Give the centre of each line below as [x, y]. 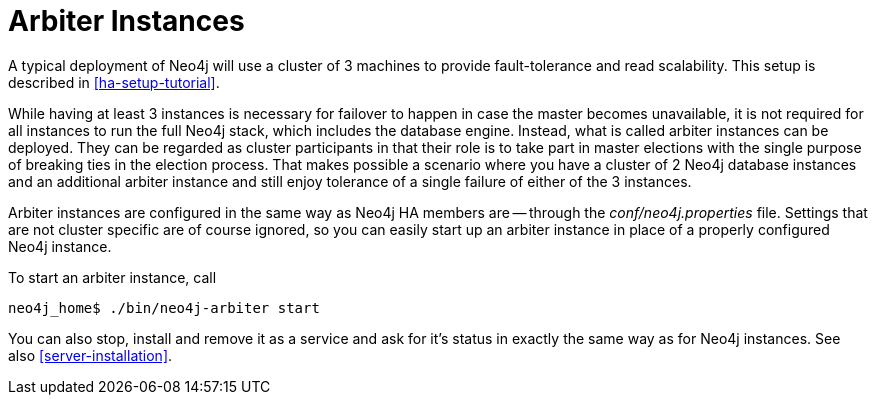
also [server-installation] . [90, 355]
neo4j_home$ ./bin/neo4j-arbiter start [164, 307]
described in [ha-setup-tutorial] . [114, 82]
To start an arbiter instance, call [112, 277]
